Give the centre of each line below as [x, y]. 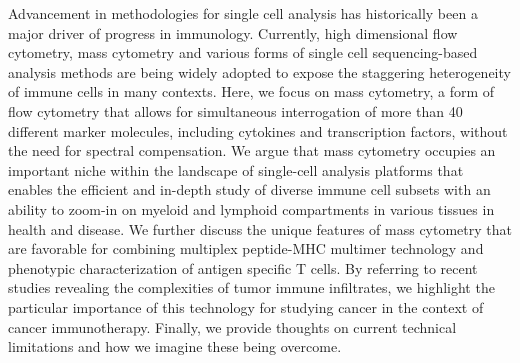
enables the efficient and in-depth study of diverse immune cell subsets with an [249, 189]
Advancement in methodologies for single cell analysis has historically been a [243, 13]
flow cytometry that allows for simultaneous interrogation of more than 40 [235, 110]
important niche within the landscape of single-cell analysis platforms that [236, 169]
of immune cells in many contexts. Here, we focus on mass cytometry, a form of [251, 91]
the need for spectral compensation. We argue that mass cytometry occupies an [252, 150]
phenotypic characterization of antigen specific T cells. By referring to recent [243, 267]
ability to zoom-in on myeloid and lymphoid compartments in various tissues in [251, 208]
